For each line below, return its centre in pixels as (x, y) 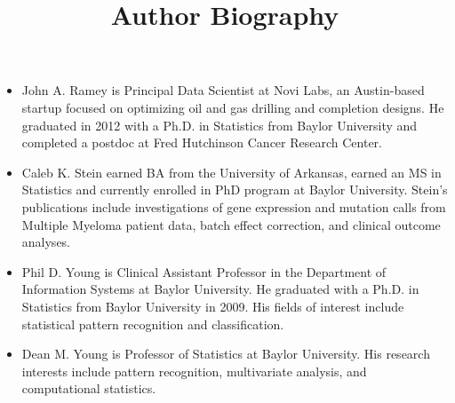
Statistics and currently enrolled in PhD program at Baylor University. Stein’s (235, 190)
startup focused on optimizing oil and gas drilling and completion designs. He (233, 107)
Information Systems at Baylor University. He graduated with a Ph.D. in (220, 289)
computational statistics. (89, 388)
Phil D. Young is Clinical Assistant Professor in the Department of (204, 271)
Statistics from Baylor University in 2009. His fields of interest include (213, 306)
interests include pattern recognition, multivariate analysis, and (194, 371)
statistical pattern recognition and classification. (153, 324)
